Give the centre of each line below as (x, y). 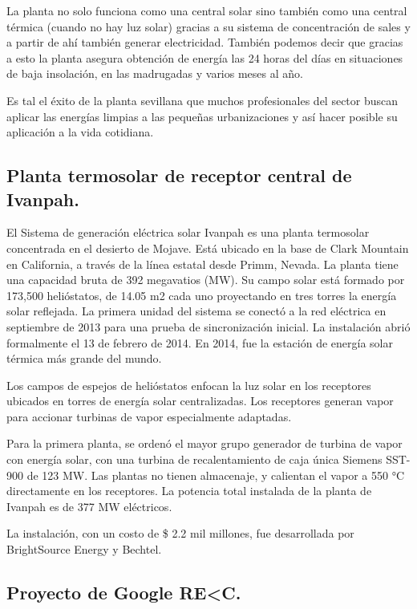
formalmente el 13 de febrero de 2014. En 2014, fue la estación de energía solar (200, 342)
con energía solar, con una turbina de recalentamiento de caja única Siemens (194, 459)
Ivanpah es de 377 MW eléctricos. (89, 506)
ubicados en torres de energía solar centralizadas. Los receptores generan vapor (200, 401)
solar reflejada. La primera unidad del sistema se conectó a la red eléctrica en (196, 311)
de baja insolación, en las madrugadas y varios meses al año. (155, 73)
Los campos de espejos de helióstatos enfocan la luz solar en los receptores (189, 385)
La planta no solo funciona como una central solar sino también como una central (207, 10)
